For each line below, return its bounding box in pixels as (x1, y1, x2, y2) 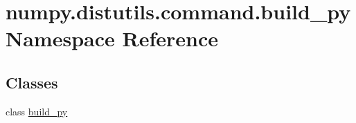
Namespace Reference (6, 24, 218, 53)
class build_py (6, 104, 68, 118)
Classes (6, 71, 58, 93)
